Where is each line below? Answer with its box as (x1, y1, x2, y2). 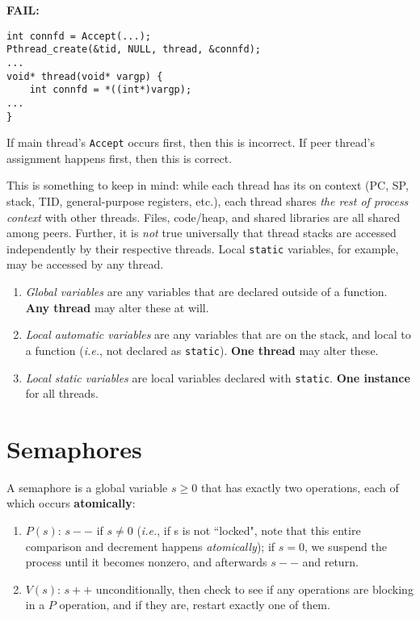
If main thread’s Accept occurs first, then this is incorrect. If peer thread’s (6, 134, 375, 151)
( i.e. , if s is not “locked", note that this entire (136, 522, 361, 539)
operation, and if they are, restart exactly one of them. (59, 596, 330, 613)
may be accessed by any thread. (6, 256, 164, 273)
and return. (302, 553, 359, 570)
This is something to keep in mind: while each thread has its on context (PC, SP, (6, 177, 409, 194)
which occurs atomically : (6, 495, 136, 512)
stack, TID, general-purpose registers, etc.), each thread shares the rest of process (6, 193, 409, 210)
